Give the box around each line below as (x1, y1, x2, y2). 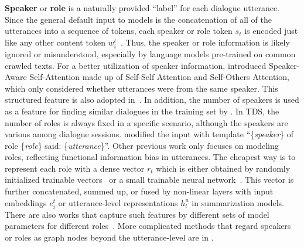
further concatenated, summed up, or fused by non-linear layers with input (5, 185, 274, 197)
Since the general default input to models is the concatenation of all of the (5, 13, 272, 25)
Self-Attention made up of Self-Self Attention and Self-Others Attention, (29, 71, 289, 83)
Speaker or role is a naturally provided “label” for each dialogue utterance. (5, 2, 279, 13)
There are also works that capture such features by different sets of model (5, 208, 269, 220)
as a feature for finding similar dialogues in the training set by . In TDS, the (5, 105, 279, 117)
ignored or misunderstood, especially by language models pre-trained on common (5, 47, 296, 60)
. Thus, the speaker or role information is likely (120, 36, 290, 48)
